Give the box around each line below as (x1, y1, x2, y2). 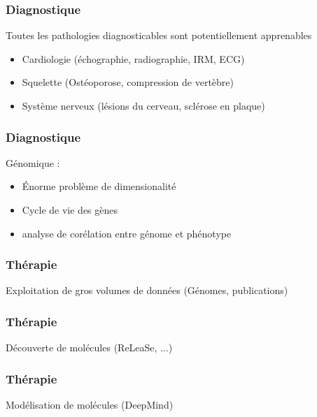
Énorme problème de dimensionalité (22, 179, 176, 193)
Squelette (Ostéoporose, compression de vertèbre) (22, 75, 234, 89)
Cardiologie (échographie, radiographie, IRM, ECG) (22, 51, 245, 66)
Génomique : (6, 155, 60, 170)
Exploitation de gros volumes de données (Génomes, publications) (6, 283, 288, 298)
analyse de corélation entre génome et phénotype (22, 226, 232, 240)
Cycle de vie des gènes (22, 203, 118, 217)
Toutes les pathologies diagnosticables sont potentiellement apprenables (6, 28, 312, 43)
